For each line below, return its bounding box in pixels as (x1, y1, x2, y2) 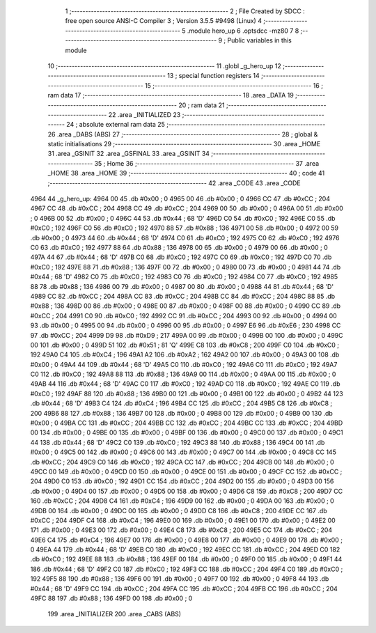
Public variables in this (227, 36, 292, 45)
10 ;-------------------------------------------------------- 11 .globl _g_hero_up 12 (47, 61, 281, 70)
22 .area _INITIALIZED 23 (108, 110, 181, 118)
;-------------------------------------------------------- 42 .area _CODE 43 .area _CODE (47, 178, 301, 187)
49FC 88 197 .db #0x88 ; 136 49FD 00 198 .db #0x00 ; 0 (30, 594, 193, 602)
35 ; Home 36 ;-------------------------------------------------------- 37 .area (94, 159, 320, 167)
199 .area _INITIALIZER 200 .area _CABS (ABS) (47, 610, 181, 618)
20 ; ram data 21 (178, 101, 226, 109)
